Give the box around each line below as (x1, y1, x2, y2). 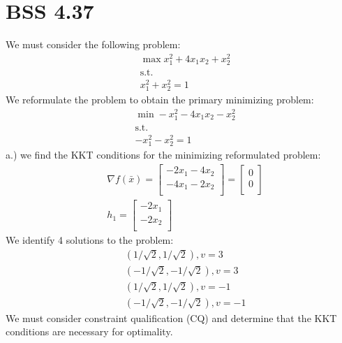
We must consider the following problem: (6, 37, 181, 52)
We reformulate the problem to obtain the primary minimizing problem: (6, 92, 314, 107)
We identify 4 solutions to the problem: (6, 233, 174, 247)
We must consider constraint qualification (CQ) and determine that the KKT (6, 310, 337, 325)
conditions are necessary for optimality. (6, 324, 173, 339)
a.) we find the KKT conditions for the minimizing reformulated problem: (6, 147, 321, 162)
